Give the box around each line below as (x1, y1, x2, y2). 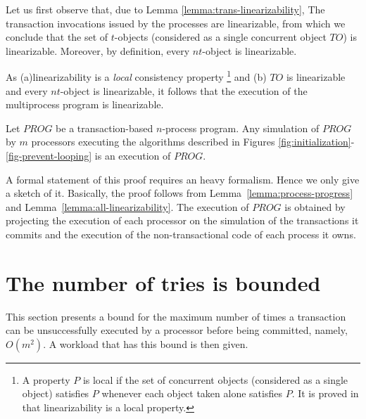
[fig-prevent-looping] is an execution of (6, 148, 171, 162)
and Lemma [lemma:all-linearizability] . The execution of (6, 199, 249, 214)
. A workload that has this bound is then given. (43, 336, 248, 351)
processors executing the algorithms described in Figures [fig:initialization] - (31, 134, 355, 149)
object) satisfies (22, 386, 89, 401)
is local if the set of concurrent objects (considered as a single (82, 372, 348, 387)
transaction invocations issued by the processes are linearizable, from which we (6, 15, 346, 30)
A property (22, 372, 70, 387)
